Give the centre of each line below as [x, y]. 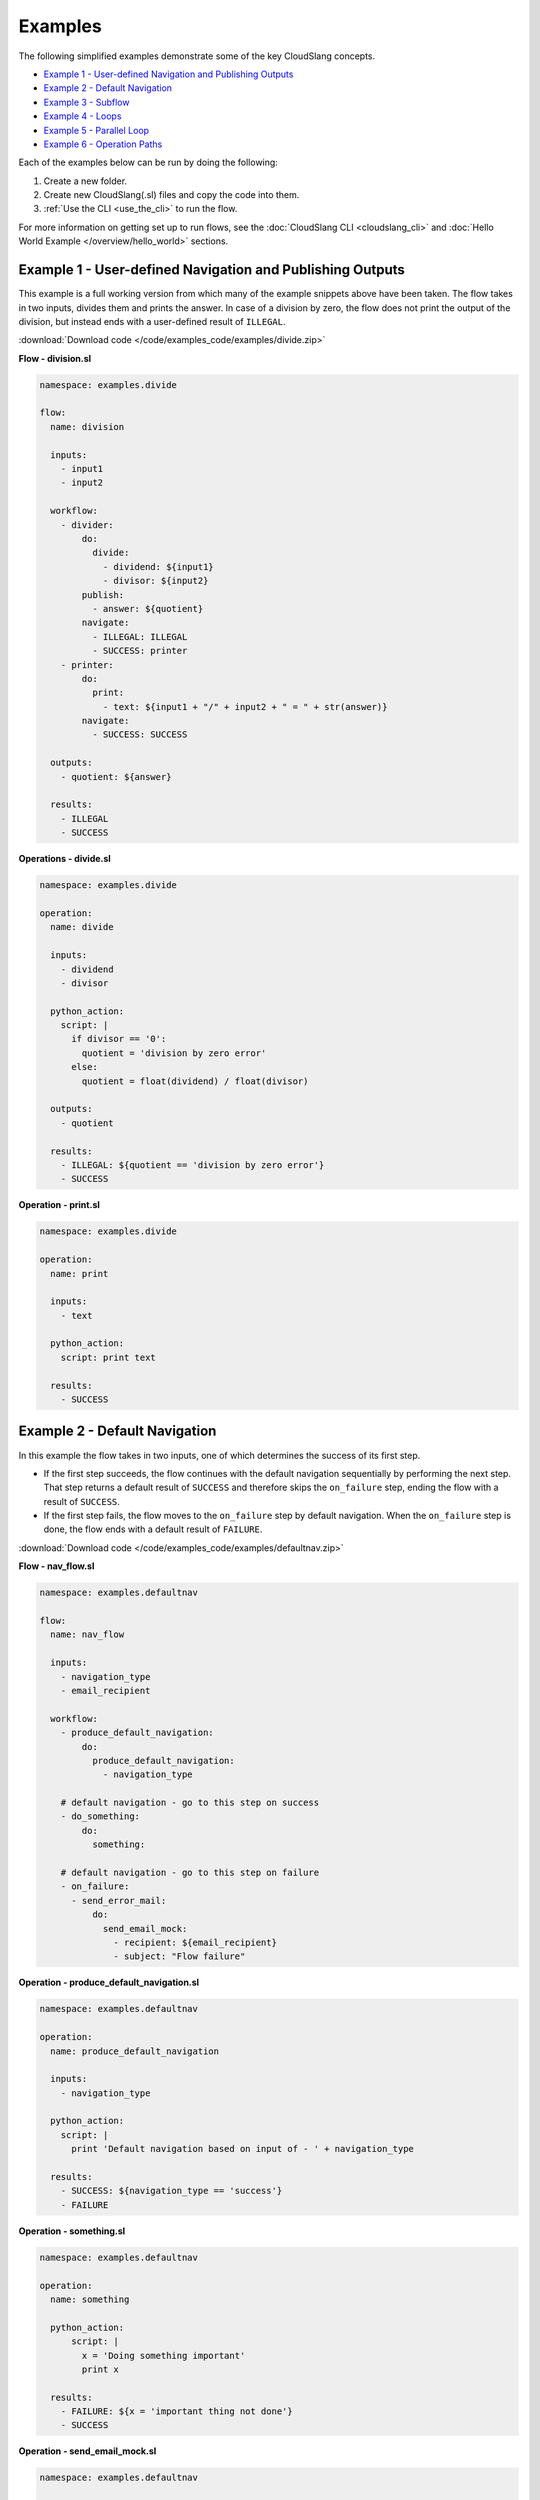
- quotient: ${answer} [116, 776]
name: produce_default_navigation [135, 2051]
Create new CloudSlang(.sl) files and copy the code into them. [171, 195]
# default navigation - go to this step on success [190, 1803]
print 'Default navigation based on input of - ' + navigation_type [243, 2149]
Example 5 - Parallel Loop [96, 130]
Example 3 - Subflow [86, 102]
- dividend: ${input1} [158, 566]
